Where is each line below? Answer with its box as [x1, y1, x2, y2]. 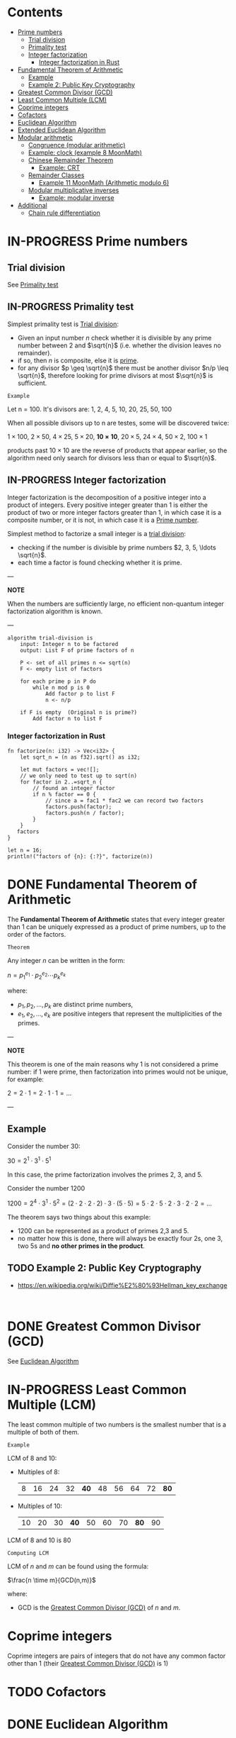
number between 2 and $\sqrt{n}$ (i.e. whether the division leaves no [17, 341, 221, 350]
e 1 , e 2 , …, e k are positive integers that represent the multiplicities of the [17, 1010, 223, 1020]
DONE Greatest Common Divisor [7, 1318, 201, 1334]
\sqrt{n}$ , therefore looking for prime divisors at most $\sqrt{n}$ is [17, 371, 213, 379]
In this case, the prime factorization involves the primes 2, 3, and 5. [7, 1171, 203, 1179]
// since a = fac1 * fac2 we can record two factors [45, 797, 203, 804]
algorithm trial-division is [7, 634, 93, 642]
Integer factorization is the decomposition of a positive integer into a [7, 493, 206, 501]
